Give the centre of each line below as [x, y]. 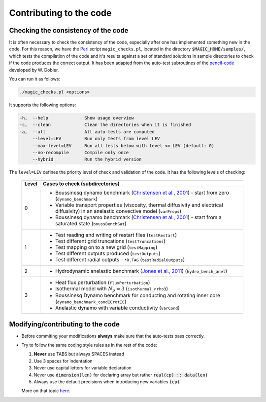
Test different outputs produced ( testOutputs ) [108, 253]
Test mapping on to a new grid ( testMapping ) [106, 247]
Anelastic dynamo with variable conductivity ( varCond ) [117, 308]
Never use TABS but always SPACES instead [79, 354]
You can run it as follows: [35, 79]
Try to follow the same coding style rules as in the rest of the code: [89, 345]
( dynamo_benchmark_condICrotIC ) [91, 302]
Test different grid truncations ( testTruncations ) [110, 241]
